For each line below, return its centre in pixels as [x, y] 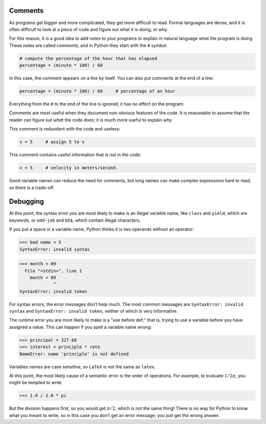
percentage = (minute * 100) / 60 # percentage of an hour [98, 91]
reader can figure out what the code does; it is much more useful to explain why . [91, 120]
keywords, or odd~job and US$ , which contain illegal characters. [75, 220]
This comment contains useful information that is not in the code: [75, 155]
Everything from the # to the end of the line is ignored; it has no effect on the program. [97, 104]
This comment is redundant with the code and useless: [65, 129]
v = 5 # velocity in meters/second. [69, 168]
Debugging [27, 202]
